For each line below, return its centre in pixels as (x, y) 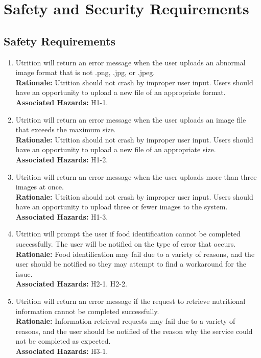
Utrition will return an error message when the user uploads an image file (131, 119)
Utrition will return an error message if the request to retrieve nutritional (130, 301)
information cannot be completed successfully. (87, 311)
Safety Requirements (60, 41)
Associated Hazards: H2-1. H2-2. (71, 284)
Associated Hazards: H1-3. (62, 216)
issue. (24, 273)
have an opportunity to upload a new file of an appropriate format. (121, 92)
